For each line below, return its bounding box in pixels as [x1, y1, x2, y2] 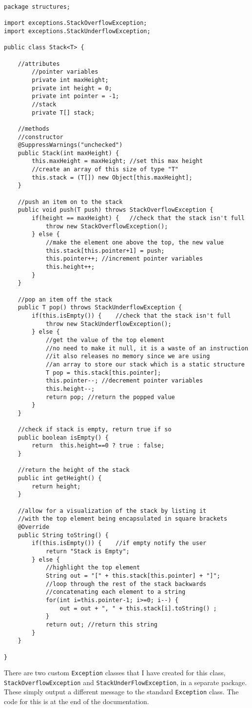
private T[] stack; [32, 109, 95, 116]
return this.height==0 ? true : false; [32, 442, 165, 449]
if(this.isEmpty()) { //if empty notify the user [32, 540, 207, 547]
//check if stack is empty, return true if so [18, 426, 172, 433]
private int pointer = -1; [32, 93, 119, 100]
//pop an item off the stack [18, 296, 112, 303]
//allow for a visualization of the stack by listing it [18, 507, 207, 514]
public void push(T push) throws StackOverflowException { [18, 206, 213, 214]
